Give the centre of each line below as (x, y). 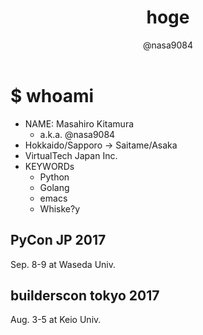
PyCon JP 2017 (58, 240)
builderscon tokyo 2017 (85, 295)
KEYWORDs (49, 166)
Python (54, 177)
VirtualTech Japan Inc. (71, 155)
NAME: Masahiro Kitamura (79, 123)
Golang (54, 187)
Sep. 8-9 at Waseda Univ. (63, 264)
